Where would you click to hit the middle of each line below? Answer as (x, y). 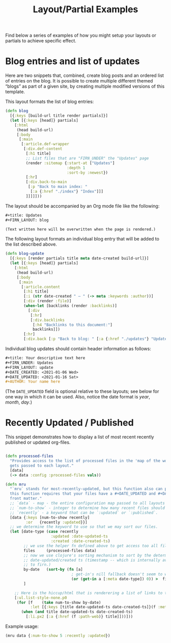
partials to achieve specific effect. (41, 41)
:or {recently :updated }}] (56, 522)
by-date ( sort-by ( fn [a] (53, 570)
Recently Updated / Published (69, 423)
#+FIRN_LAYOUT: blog (27, 220)
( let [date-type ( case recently (44, 532)
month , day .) (19, 402)
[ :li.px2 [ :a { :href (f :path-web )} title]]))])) (79, 617)
